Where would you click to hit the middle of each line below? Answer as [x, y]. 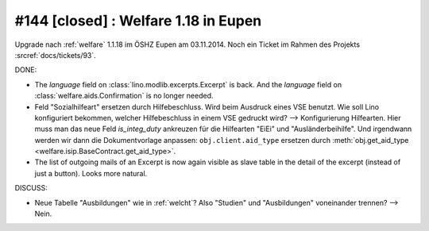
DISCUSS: [31, 188]
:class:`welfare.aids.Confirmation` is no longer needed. [124, 96]
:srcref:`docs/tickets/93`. [56, 55]
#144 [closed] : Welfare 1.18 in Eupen [138, 21]
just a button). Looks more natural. [91, 173]
